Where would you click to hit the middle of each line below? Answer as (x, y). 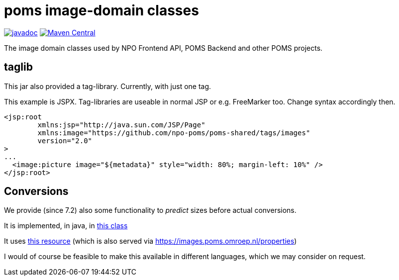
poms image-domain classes (101, 10)
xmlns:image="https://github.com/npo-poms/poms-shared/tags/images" (174, 133)
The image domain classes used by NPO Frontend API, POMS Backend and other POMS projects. (163, 48)
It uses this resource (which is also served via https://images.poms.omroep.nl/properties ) (150, 241)
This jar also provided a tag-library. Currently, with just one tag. (108, 86)
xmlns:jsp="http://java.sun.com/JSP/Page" (121, 125)
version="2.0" (65, 140)
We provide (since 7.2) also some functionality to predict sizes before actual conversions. (150, 210)
